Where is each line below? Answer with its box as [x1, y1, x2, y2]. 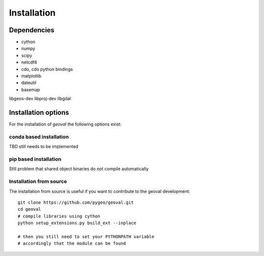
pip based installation [9, 156, 62, 162]
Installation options [9, 108, 69, 117]
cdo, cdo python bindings [21, 66, 73, 72]
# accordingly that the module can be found [18, 241, 127, 246]
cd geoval [18, 207, 41, 212]
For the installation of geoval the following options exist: [9, 121, 122, 127]
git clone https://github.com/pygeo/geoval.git [18, 199, 134, 205]
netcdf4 [21, 59, 37, 65]
